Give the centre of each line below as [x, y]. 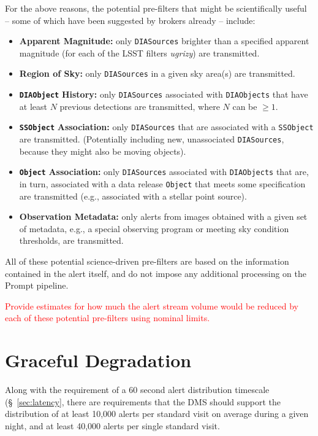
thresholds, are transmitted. [71, 240]
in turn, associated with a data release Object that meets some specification [162, 183]
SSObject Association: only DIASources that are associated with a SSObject [166, 127]
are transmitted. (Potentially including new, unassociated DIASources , [152, 139]
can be [245, 106]
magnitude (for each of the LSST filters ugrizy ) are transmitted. [139, 53]
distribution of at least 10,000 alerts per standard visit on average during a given [157, 414]
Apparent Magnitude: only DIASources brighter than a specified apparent [164, 41]
